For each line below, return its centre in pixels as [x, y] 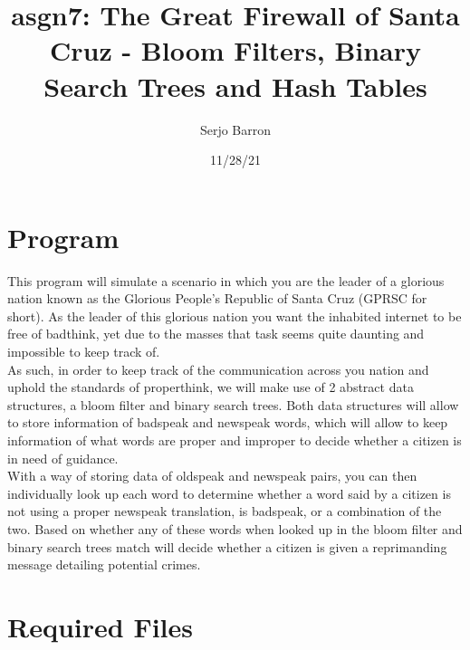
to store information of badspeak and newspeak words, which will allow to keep [228, 422]
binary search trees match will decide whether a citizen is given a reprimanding [227, 546]
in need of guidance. [63, 458]
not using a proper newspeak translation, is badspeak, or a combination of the [225, 511]
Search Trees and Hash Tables [235, 86]
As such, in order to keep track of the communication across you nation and [218, 369]
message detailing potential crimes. [104, 564]
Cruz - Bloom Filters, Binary [235, 50]
